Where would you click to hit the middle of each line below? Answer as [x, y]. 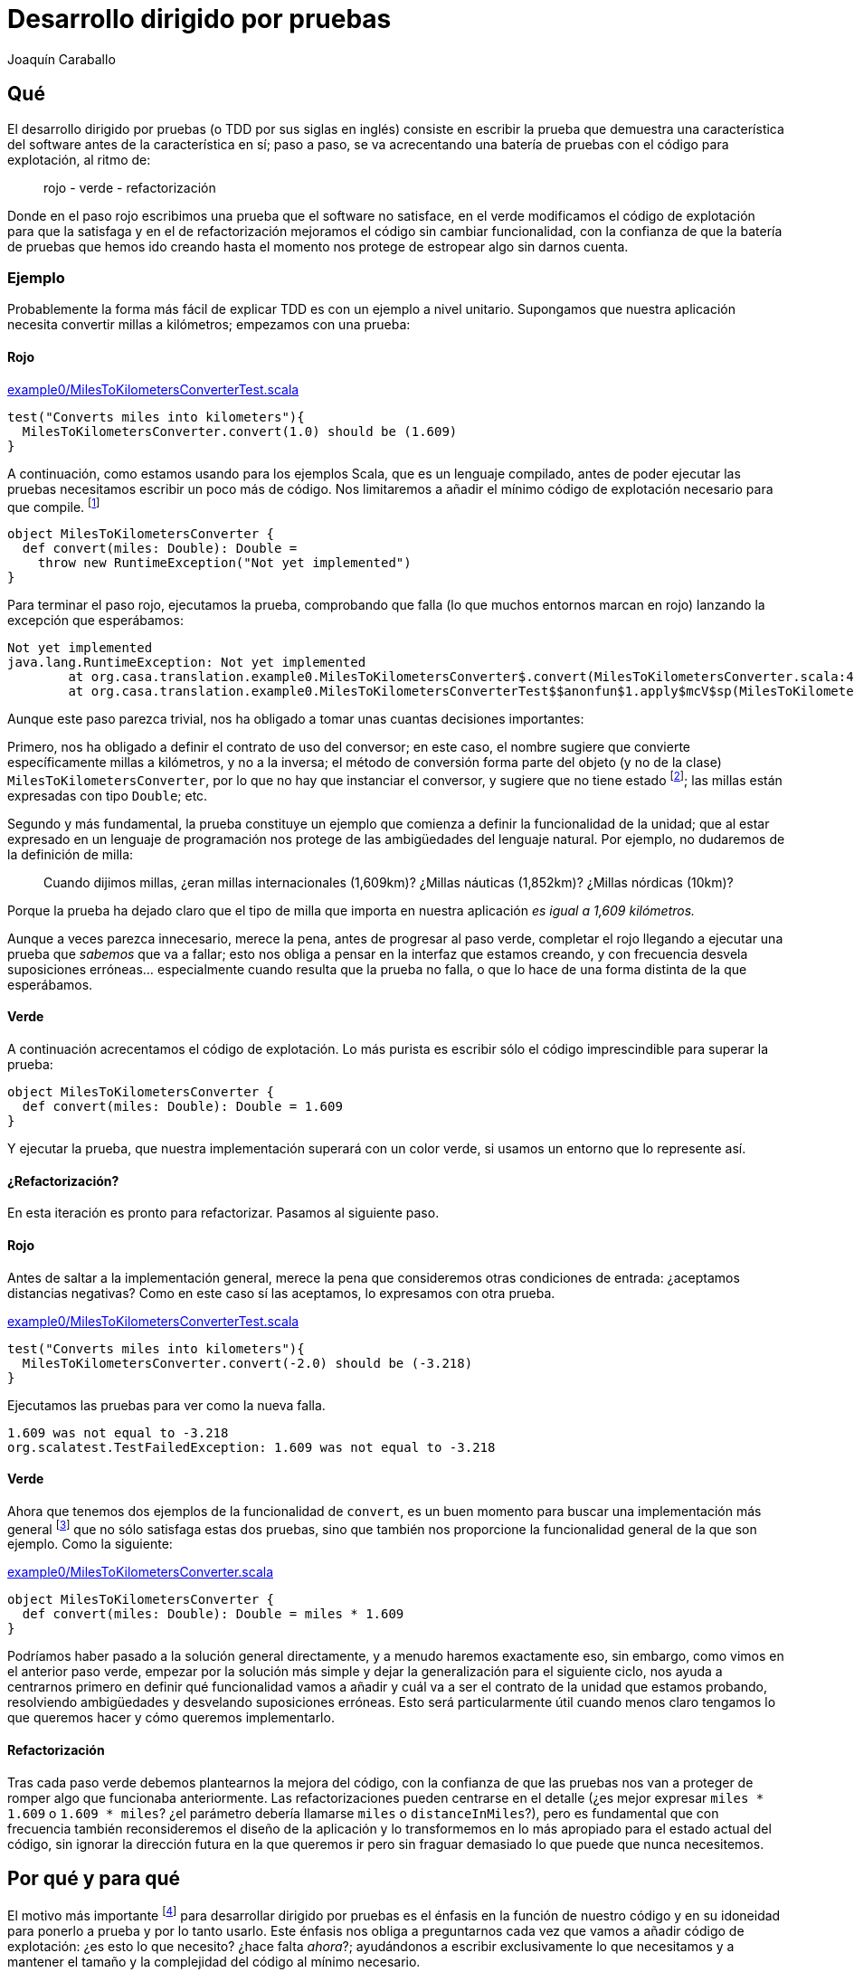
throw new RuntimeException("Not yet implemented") [224, 563]
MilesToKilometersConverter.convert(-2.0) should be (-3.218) [247, 1363]
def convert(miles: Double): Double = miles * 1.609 [213, 1614]
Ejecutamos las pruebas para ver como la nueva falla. [166, 1405]
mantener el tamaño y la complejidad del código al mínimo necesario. [214, 1962]
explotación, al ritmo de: [79, 159]
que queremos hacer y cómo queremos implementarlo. [171, 1718]
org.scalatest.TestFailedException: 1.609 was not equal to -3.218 [251, 1447]
